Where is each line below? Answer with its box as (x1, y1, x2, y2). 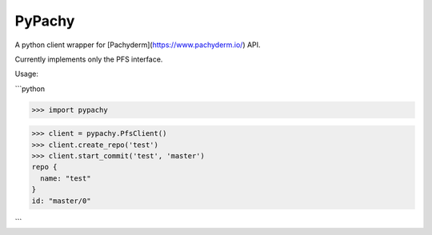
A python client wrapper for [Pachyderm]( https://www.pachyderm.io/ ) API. (14, 40, 261, 50)
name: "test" (40, 173, 91, 183)
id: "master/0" (31, 196, 91, 205)
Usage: (14, 69, 39, 79)
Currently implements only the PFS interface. (14, 54, 163, 64)
